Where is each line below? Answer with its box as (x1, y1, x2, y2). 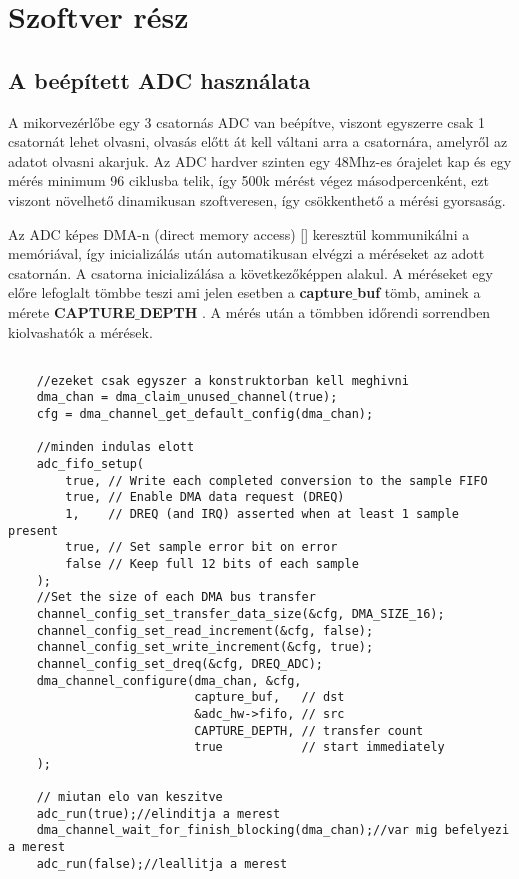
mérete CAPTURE (8, 301, 135, 322)
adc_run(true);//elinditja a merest (36, 806, 281, 821)
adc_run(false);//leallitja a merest (36, 856, 288, 871)
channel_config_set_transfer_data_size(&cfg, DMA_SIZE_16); (36, 606, 445, 621)
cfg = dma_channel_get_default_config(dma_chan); (36, 407, 374, 422)
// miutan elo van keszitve (36, 790, 223, 805)
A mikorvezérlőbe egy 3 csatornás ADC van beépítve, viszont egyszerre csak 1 (8, 111, 486, 132)
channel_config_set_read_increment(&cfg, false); (36, 623, 374, 638)
